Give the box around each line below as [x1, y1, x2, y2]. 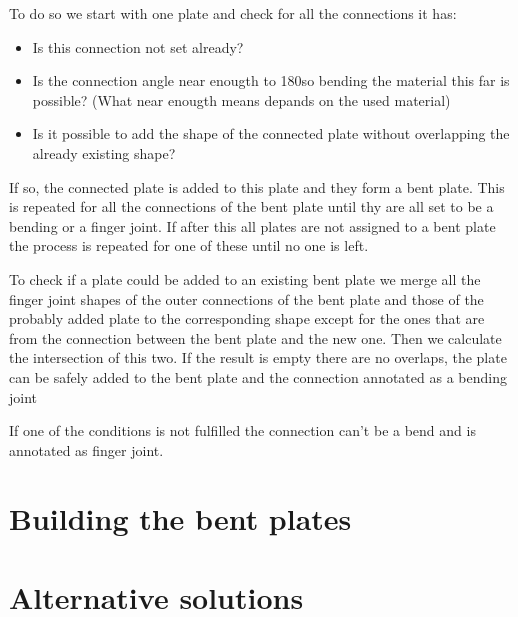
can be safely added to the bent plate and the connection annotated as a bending [9, 366, 507, 387]
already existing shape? [32, 142, 176, 163]
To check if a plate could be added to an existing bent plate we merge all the [9, 268, 481, 289]
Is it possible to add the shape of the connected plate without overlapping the [32, 123, 510, 144]
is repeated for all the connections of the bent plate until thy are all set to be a [9, 196, 494, 217]
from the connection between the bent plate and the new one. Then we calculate [9, 327, 502, 348]
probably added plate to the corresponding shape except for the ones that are [9, 308, 485, 329]
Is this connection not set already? [32, 36, 244, 57]
